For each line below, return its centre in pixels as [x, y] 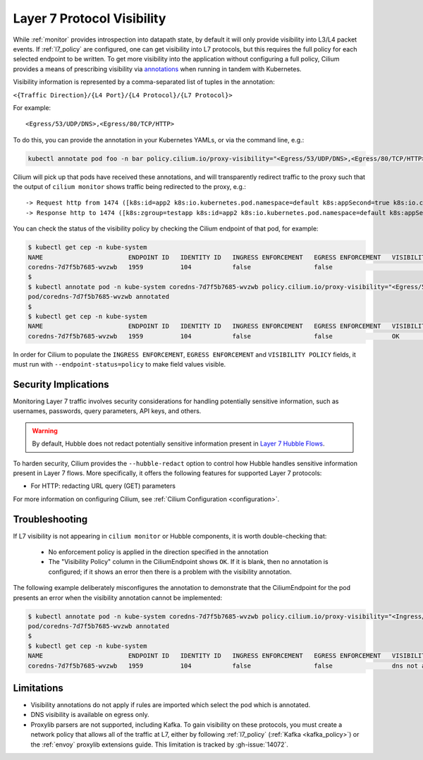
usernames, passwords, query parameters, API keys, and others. [107, 411]
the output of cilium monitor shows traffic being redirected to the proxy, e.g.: [130, 187]
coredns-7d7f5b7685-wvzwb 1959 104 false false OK [214, 336]
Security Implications [61, 384]
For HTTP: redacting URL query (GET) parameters [103, 486]
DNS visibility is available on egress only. [90, 715]
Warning [45, 431]
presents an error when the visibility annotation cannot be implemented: [117, 597]
